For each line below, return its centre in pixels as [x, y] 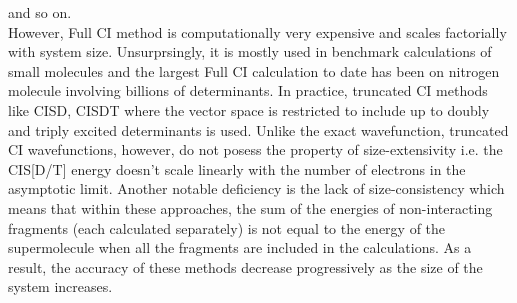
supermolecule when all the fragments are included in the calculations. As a [240, 247]
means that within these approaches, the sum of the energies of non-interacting [250, 207]
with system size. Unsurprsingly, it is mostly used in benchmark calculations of [250, 51]
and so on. [40, 12]
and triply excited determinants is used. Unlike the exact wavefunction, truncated [258, 129]
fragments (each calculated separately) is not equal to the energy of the [227, 227]
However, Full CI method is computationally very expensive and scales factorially [257, 31]
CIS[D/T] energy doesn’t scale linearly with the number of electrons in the [237, 168]
